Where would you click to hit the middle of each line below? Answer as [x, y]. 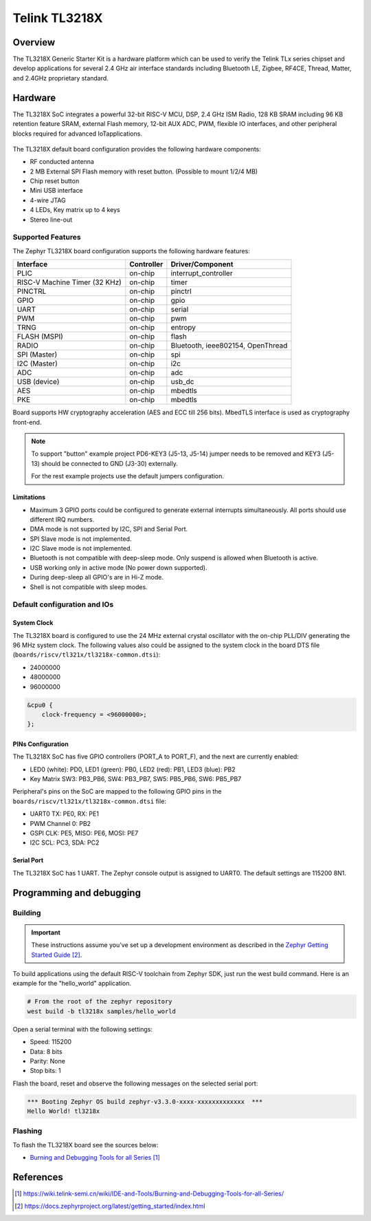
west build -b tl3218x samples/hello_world [102, 1011]
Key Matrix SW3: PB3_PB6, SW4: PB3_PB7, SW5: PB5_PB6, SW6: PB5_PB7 [136, 779]
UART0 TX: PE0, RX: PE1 [65, 814]
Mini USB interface [56, 191]
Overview [34, 42]
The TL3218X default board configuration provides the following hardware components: [137, 149]
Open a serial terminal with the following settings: [82, 1029]
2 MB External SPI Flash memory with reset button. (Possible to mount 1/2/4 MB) [144, 171]
